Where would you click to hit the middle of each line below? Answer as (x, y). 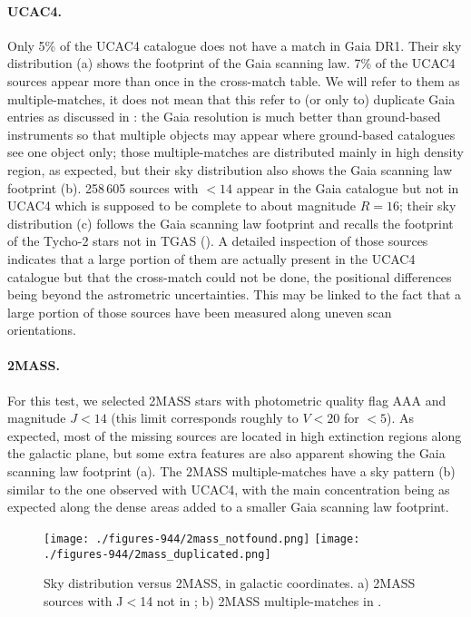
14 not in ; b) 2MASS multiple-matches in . (261, 600)
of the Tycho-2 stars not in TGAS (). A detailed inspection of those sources (218, 241)
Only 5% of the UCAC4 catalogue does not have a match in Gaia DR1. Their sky (235, 45)
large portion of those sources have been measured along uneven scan (200, 312)
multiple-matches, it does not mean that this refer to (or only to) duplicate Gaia (231, 98)
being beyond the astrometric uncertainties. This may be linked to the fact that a (235, 294)
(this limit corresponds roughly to (205, 418)
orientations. (42, 330)
